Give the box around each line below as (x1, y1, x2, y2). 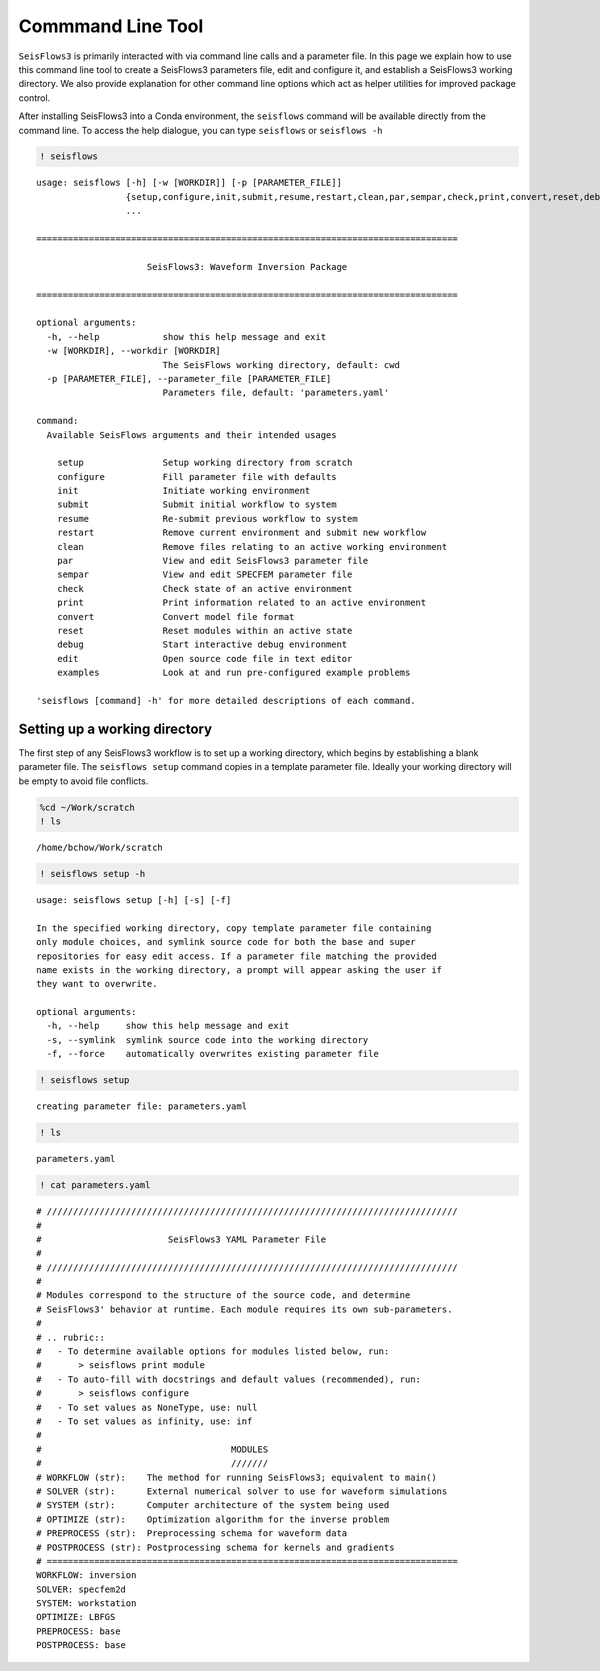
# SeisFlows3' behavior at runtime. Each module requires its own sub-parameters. (36, 1303, 453, 1315)
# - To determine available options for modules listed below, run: (36, 1346, 390, 1357)
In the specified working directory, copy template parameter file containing (36, 922, 432, 934)
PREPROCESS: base (36, 1625, 121, 1637)
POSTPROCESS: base (36, 1640, 127, 1651)
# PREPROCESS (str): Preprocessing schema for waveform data (36, 1528, 348, 1539)
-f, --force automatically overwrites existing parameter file (46, 1048, 379, 1060)
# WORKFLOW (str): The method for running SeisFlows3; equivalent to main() (36, 1471, 437, 1483)
